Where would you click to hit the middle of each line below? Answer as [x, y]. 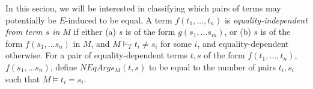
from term [24, 32]
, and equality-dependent [243, 43]
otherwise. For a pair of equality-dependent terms [97, 55]
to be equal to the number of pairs [212, 66]
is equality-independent [266, 20]
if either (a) [95, 32]
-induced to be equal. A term [119, 20]
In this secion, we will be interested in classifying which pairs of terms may [143, 8]
